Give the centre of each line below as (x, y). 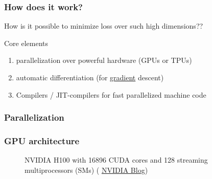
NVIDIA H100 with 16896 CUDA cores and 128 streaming (116, 160)
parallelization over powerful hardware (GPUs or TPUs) (104, 60)
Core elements (26, 43)
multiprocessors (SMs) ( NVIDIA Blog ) (86, 170)
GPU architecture (42, 140)
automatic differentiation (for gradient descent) (90, 77)
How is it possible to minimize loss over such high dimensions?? (104, 26)
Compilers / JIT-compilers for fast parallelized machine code (111, 94)
